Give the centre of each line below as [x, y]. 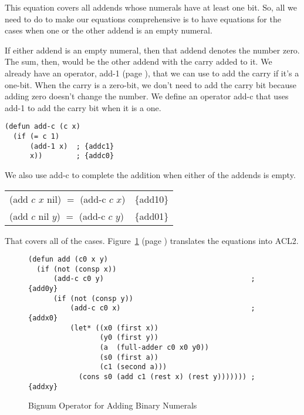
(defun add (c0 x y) [68, 260]
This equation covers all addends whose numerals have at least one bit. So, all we [151, 7]
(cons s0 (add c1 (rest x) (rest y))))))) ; [167, 377]
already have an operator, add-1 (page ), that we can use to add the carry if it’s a [152, 73]
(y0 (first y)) [129, 338]
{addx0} [43, 318]
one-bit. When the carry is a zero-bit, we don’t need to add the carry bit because [151, 84]
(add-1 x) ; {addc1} [72, 146]
